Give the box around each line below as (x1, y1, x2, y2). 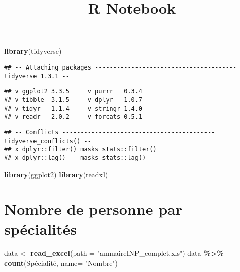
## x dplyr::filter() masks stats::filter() (4, 146, 157, 153)
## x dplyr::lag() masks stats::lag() (4, 154, 146, 161)
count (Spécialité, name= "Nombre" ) (4, 258, 118, 268)
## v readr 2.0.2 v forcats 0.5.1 (4, 113, 143, 121)
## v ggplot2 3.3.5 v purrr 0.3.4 (4, 88, 143, 95)
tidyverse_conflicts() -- (4, 137, 91, 145)
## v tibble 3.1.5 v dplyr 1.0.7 (4, 96, 143, 104)
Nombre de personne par (4, 198, 182, 219)
